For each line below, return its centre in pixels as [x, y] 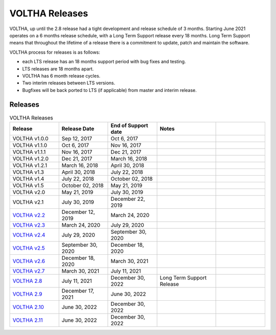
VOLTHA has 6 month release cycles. [61, 76]
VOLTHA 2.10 [28, 307]
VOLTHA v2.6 [29, 261]
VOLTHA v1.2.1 [30, 165]
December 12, [78, 212]
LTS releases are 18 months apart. [58, 68]
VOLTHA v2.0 [29, 192]
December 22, [128, 199]
